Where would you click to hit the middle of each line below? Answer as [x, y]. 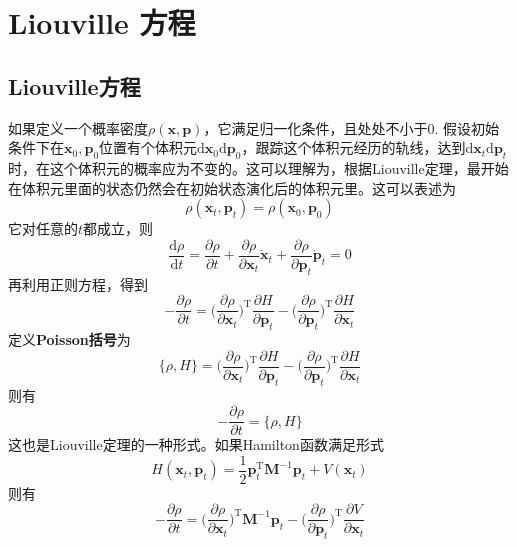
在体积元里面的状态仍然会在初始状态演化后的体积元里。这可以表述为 [232, 187]
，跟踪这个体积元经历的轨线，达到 [353, 147]
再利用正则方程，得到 [78, 283]
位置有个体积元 [148, 147]
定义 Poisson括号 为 [69, 339]
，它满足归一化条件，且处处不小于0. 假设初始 [351, 127]
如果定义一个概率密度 [78, 127]
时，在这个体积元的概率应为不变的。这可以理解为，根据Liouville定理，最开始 [258, 167]
